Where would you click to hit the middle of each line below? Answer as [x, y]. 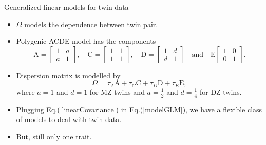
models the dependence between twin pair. [91, 24]
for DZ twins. [221, 92]
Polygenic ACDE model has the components [86, 41]
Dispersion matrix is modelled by [68, 75]
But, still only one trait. [54, 136]
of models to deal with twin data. [69, 119]
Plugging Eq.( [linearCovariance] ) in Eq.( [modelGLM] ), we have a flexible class [139, 109]
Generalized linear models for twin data [66, 7]
